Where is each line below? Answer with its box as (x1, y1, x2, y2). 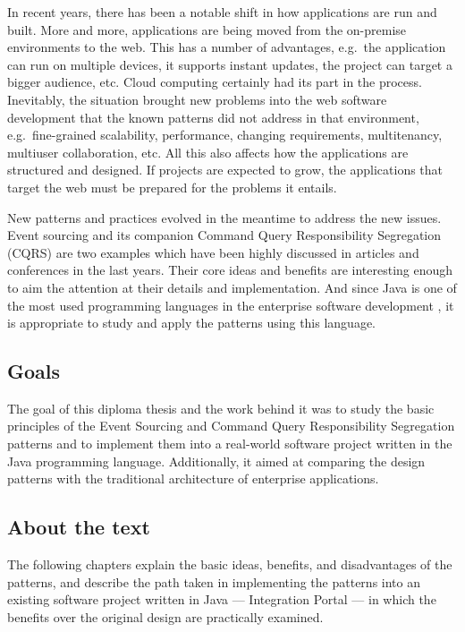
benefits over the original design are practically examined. (7, 607, 324, 626)
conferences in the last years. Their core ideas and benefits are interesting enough (7, 260, 453, 279)
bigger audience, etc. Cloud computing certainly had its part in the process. (7, 73, 422, 91)
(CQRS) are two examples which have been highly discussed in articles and (7, 243, 419, 261)
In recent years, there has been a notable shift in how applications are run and (7, 3, 437, 21)
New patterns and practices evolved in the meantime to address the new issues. (7, 208, 442, 226)
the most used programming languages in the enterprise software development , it (7, 295, 454, 314)
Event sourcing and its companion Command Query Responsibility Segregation (7, 226, 442, 244)
